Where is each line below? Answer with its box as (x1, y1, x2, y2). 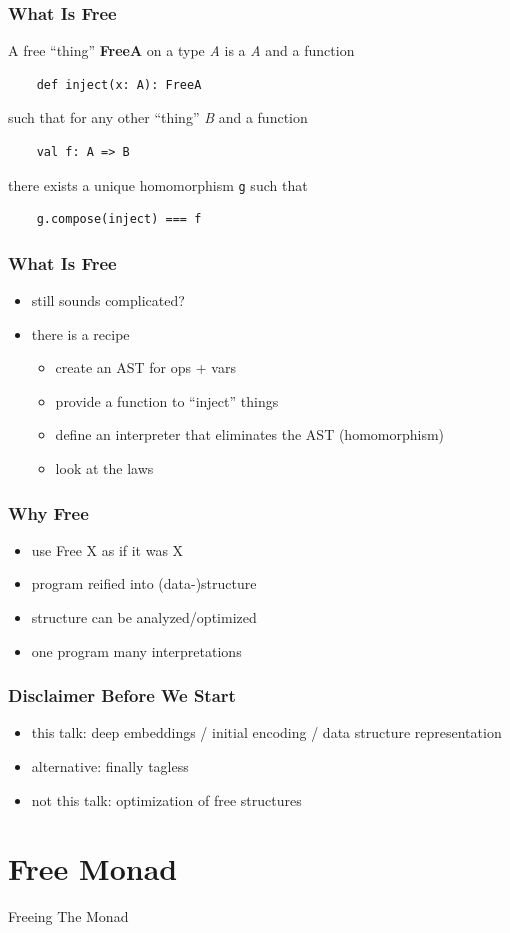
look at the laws (55, 458, 154, 479)
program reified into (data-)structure (31, 573, 257, 594)
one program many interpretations (31, 640, 242, 661)
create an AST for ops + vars (55, 357, 236, 378)
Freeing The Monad (8, 906, 129, 927)
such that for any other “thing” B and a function (8, 107, 308, 128)
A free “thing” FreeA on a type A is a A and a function (8, 40, 355, 61)
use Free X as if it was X (31, 539, 184, 560)
